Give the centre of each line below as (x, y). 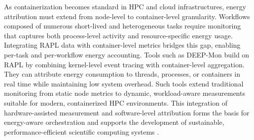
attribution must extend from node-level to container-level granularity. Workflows (127, 16)
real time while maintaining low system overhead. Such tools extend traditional (124, 83)
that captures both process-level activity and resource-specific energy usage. (118, 35)
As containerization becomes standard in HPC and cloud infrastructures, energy (125, 6)
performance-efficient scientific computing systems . (82, 131)
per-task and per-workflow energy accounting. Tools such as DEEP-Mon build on (127, 54)
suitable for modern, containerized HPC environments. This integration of (116, 102)
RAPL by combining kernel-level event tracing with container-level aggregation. (124, 64)
